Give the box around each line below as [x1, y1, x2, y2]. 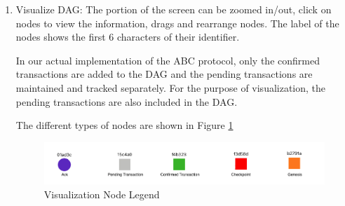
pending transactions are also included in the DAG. [15, 94, 238, 109]
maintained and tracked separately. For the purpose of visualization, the [15, 80, 326, 95]
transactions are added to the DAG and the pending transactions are [15, 67, 313, 81]
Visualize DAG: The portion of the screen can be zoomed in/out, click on [15, 2, 332, 16]
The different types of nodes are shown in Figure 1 [15, 118, 234, 132]
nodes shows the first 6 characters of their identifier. [15, 29, 240, 44]
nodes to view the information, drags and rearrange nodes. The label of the [15, 15, 339, 30]
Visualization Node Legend [43, 186, 160, 201]
